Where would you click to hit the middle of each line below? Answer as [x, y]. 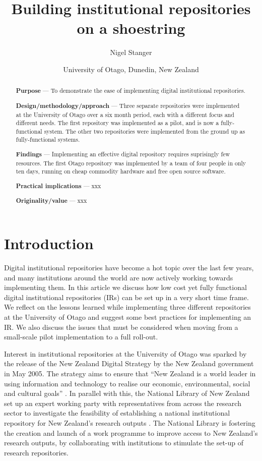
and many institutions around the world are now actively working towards [119, 277]
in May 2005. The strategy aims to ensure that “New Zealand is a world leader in [130, 373]
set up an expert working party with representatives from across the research [123, 403]
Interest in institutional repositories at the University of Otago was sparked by [125, 353]
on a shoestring [131, 28]
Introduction [49, 243]
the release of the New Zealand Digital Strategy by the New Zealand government [129, 363]
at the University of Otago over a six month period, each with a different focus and [125, 114]
